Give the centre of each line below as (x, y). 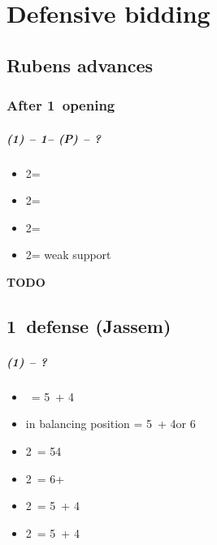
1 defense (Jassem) (89, 325)
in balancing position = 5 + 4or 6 (111, 424)
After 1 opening (61, 105)
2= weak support (68, 255)
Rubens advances (80, 65)
